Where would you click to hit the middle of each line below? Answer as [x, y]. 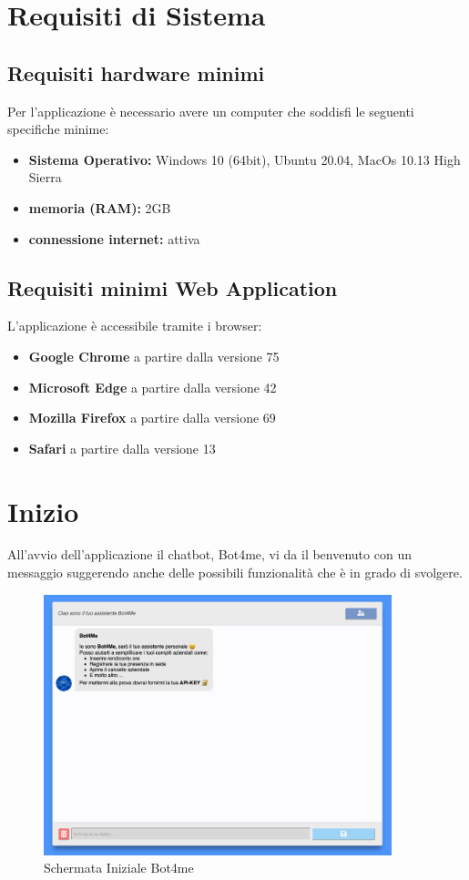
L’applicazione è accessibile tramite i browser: [135, 326]
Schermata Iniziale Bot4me [119, 868]
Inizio [43, 511]
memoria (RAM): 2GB [100, 207]
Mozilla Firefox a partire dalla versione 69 [152, 418]
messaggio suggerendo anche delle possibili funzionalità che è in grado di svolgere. [235, 573]
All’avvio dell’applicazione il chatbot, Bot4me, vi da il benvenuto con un [209, 554]
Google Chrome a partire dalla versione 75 [154, 356]
